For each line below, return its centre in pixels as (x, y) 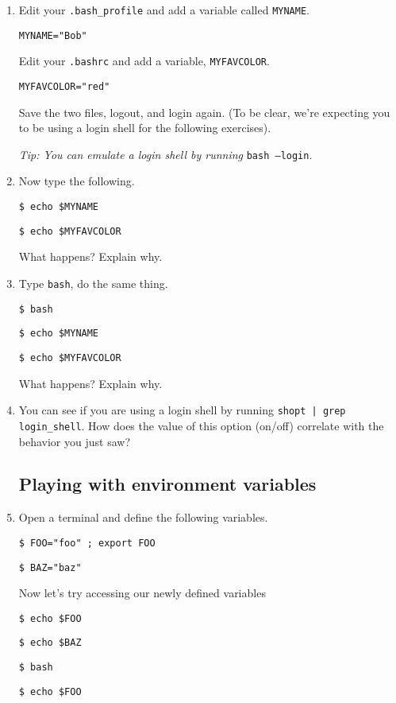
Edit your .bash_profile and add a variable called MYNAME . (164, 10)
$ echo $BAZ (50, 643)
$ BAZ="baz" (50, 567)
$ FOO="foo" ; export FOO (87, 543)
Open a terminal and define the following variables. (143, 517)
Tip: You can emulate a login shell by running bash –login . (165, 154)
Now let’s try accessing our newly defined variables (142, 593)
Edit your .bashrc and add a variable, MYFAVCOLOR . (144, 61)
